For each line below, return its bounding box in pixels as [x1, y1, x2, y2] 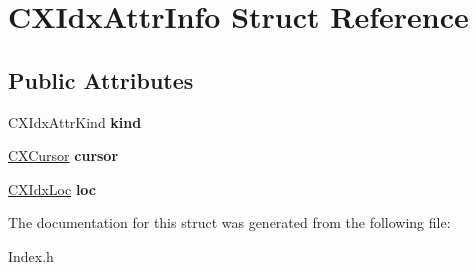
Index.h [8, 245, 54, 266]
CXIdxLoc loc [8, 178, 96, 199]
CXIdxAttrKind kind [8, 111, 142, 132]
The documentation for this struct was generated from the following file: [8, 212, 451, 233]
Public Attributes [8, 64, 194, 95]
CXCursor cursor [8, 145, 119, 166]
